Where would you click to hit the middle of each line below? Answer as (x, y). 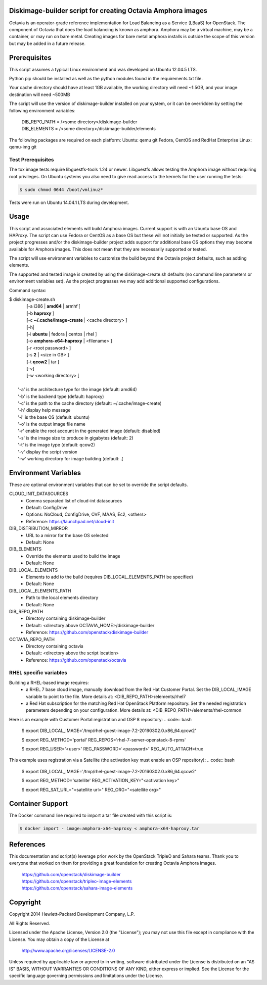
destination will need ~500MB (40, 95)
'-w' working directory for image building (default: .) (71, 459)
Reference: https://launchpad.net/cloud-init (70, 521)
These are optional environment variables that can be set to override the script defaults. (99, 485)
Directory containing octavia (55, 646)
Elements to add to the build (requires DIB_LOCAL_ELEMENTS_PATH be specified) (110, 577)
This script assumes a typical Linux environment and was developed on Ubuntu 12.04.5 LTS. (103, 69)
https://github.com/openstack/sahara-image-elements (77, 888)
